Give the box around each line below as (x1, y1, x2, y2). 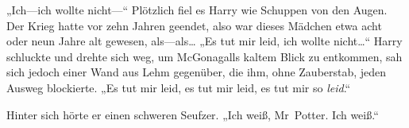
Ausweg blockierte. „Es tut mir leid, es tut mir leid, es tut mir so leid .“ (6, 79, 351, 95)
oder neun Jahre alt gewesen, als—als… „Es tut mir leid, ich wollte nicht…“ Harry (6, 33, 403, 49)
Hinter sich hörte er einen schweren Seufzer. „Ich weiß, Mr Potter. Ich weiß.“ (6, 106, 379, 122)
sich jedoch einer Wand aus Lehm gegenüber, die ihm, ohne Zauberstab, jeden (6, 64, 387, 80)
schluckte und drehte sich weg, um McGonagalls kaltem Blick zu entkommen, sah (6, 48, 403, 64)
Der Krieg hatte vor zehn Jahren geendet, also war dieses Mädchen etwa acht (6, 17, 382, 33)
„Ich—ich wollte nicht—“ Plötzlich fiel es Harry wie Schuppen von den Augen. (6, 2, 388, 17)
